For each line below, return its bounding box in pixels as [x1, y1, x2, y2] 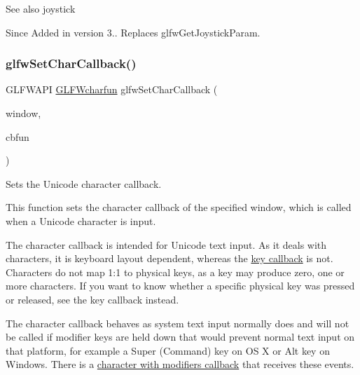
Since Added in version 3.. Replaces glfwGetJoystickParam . [6, 25, 261, 39]
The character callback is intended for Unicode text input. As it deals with [6, 237, 327, 252]
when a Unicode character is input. [6, 213, 156, 228]
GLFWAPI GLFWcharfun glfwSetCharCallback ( [6, 82, 218, 97]
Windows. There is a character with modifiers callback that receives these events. [6, 357, 354, 371]
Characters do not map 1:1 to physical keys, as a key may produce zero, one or [6, 264, 345, 279]
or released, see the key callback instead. [6, 292, 179, 306]
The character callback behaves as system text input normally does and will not [6, 315, 349, 330]
